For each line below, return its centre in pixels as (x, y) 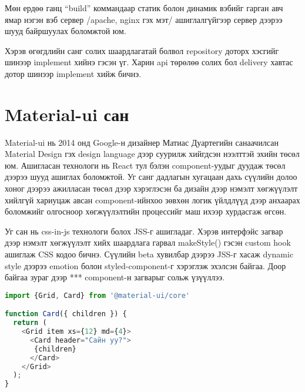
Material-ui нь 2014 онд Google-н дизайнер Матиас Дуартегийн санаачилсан (142, 142)
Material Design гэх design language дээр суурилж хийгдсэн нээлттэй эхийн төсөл (152, 154)
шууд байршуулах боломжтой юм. (66, 31)
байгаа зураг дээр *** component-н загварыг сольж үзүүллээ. (115, 277)
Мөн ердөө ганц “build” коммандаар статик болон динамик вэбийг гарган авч (144, 8)
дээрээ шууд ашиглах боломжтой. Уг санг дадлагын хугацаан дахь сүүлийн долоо (151, 177)
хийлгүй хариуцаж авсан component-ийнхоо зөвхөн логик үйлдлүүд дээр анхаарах (152, 200)
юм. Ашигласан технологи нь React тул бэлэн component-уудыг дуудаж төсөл (145, 165)
